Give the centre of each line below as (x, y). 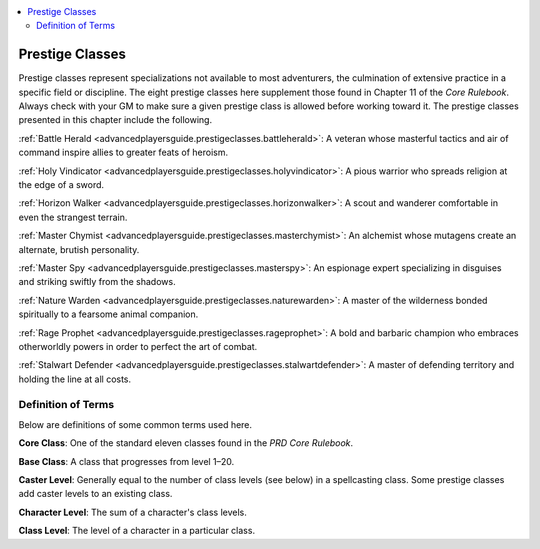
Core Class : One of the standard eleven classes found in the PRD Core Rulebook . (186, 443)
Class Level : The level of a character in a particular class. (136, 531)
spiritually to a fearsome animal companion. (108, 314)
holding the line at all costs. (75, 379)
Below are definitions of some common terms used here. (135, 424)
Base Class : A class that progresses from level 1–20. (126, 461)
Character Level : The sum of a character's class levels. (132, 512)
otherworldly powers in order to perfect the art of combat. (138, 346)
